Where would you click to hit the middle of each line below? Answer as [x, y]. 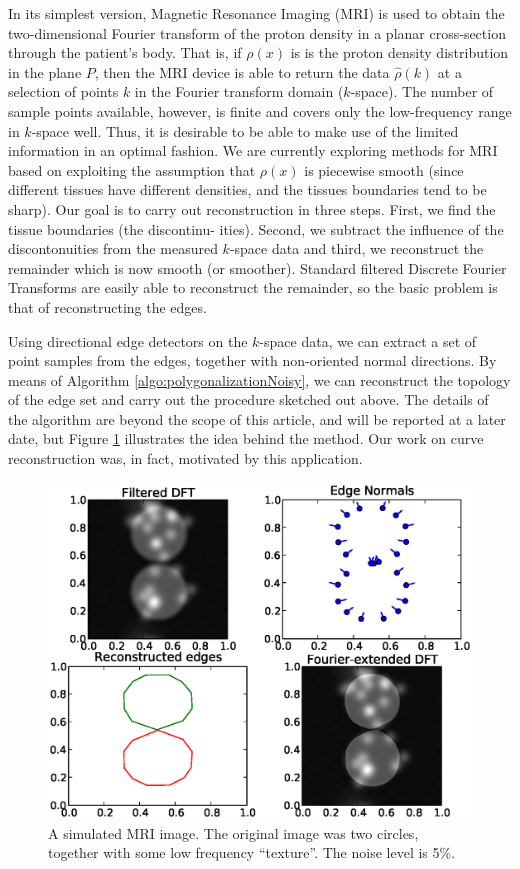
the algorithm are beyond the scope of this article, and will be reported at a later [257, 418]
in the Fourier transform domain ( [239, 91]
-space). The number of [422, 91]
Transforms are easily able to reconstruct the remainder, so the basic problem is [253, 287]
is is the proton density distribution [399, 52]
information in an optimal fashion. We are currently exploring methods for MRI [253, 150]
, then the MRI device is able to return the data [242, 71]
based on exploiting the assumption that [132, 169]
